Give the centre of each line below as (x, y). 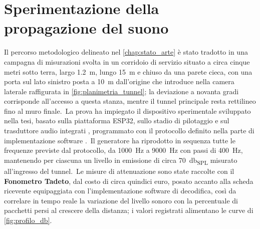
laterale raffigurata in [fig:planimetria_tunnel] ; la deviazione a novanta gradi (121, 91)
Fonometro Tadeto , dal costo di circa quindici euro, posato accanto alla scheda (129, 181)
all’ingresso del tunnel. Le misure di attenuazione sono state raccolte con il (119, 171)
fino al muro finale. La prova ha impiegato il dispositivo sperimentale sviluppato (127, 110)
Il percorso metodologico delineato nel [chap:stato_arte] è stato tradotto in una (126, 52)
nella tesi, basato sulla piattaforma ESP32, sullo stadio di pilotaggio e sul (117, 121)
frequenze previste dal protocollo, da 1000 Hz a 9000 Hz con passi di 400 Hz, (123, 150)
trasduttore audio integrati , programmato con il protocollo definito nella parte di (129, 131)
